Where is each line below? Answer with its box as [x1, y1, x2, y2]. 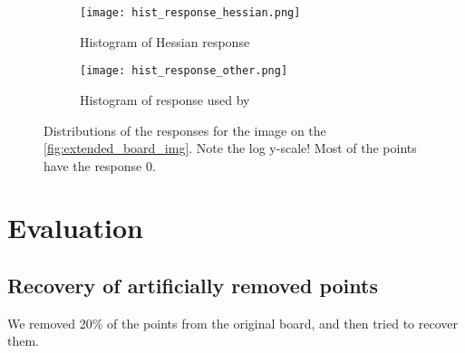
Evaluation [7, 209, 143, 246]
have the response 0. [44, 156, 156, 175]
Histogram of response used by [80, 90, 250, 109]
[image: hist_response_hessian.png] [80, 6, 301, 19]
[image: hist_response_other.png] [80, 64, 288, 78]
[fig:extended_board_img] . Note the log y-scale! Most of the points [44, 138, 417, 157]
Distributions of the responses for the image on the [44, 120, 326, 139]
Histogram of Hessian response [80, 32, 250, 51]
